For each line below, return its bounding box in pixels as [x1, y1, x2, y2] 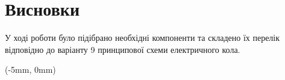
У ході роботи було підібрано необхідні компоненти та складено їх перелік [5, 31, 280, 44]
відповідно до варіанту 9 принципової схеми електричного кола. [5, 43, 240, 55]
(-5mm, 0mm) [5, 63, 56, 76]
